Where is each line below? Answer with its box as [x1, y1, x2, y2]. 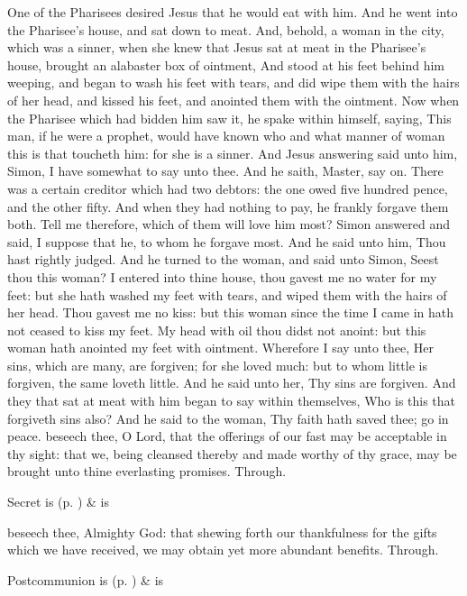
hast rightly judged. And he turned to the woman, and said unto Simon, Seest [7, 250, 439, 269]
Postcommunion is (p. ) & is [7, 570, 164, 589]
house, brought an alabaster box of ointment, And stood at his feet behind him [7, 55, 444, 74]
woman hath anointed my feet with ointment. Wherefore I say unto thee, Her [7, 338, 435, 357]
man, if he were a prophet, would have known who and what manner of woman [7, 126, 445, 145]
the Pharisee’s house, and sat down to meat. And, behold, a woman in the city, [7, 20, 444, 39]
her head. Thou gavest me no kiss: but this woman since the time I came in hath [7, 303, 454, 322]
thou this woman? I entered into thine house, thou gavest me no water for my [7, 267, 437, 286]
